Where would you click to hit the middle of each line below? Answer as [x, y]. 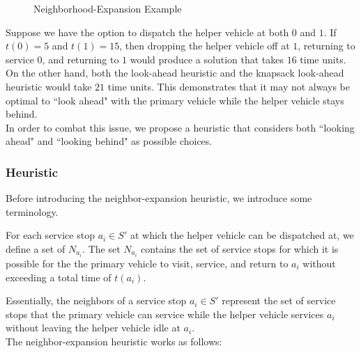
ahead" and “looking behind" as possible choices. [109, 141]
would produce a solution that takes [207, 59]
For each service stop [50, 235]
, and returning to [80, 59]
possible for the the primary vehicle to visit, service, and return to [147, 264]
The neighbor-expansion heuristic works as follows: [114, 341]
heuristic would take [49, 86]
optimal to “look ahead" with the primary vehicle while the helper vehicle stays [175, 100]
